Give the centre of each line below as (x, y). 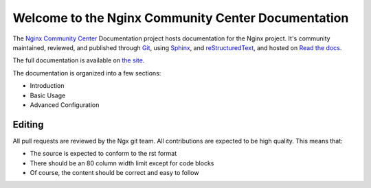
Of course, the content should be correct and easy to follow (114, 172)
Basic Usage (48, 95)
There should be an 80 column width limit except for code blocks (122, 163)
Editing (28, 125)
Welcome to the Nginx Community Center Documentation (181, 18)
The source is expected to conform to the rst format (103, 154)
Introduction (47, 86)
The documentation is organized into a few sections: (87, 73)
